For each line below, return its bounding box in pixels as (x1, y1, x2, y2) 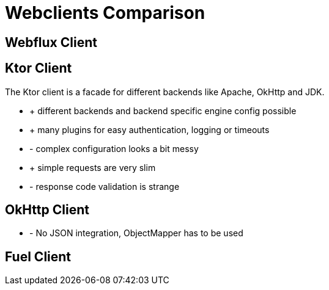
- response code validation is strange (29, 181, 180, 192)
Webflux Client (5, 34, 97, 50)
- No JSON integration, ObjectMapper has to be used (29, 228, 243, 239)
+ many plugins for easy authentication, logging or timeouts (29, 124, 270, 135)
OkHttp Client (5, 202, 89, 218)
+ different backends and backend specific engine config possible (29, 105, 297, 116)
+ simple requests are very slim (29, 162, 156, 173)
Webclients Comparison (5, 2, 205, 23)
